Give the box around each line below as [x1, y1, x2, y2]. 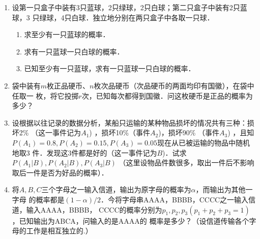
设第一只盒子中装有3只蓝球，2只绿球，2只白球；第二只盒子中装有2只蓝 [12, 2, 247, 12]
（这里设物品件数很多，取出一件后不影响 [119, 157, 254, 168]
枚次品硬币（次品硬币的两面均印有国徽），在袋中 [94, 80, 254, 91]
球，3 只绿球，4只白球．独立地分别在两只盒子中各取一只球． [12, 12, 214, 22]
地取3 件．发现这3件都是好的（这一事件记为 [12, 147, 157, 158]
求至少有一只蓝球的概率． [24, 29, 110, 40]
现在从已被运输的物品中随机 [157, 137, 250, 147]
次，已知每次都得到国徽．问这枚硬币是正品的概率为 [81, 90, 253, 101]
